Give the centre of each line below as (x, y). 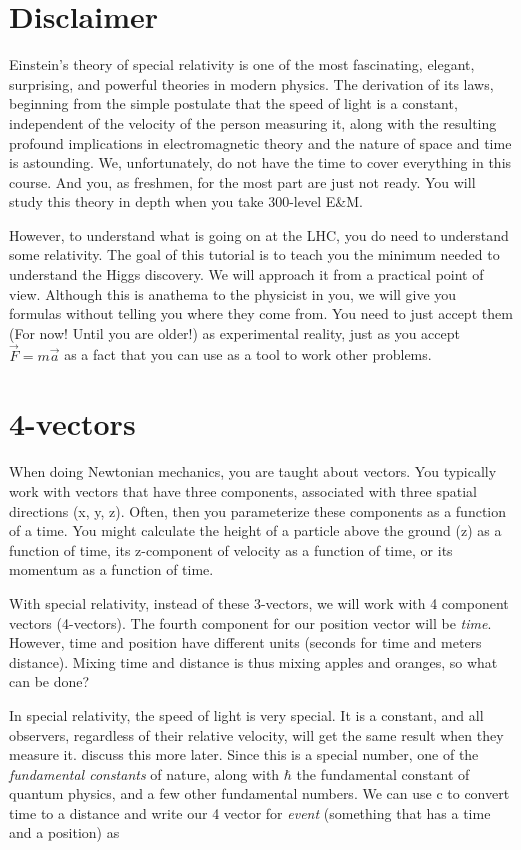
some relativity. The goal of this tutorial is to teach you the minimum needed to (254, 254)
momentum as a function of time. (111, 569)
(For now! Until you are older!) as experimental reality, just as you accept (234, 332)
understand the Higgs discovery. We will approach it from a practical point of (246, 274)
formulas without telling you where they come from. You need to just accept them (261, 313)
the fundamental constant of (383, 773)
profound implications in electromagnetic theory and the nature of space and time (260, 142)
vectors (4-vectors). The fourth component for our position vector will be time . (250, 622)
